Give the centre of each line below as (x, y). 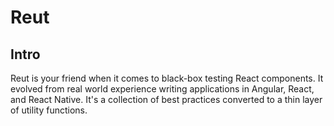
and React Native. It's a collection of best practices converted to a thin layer (166, 99)
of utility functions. (49, 110)
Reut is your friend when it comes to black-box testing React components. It (167, 78)
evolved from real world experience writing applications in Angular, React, (162, 89)
